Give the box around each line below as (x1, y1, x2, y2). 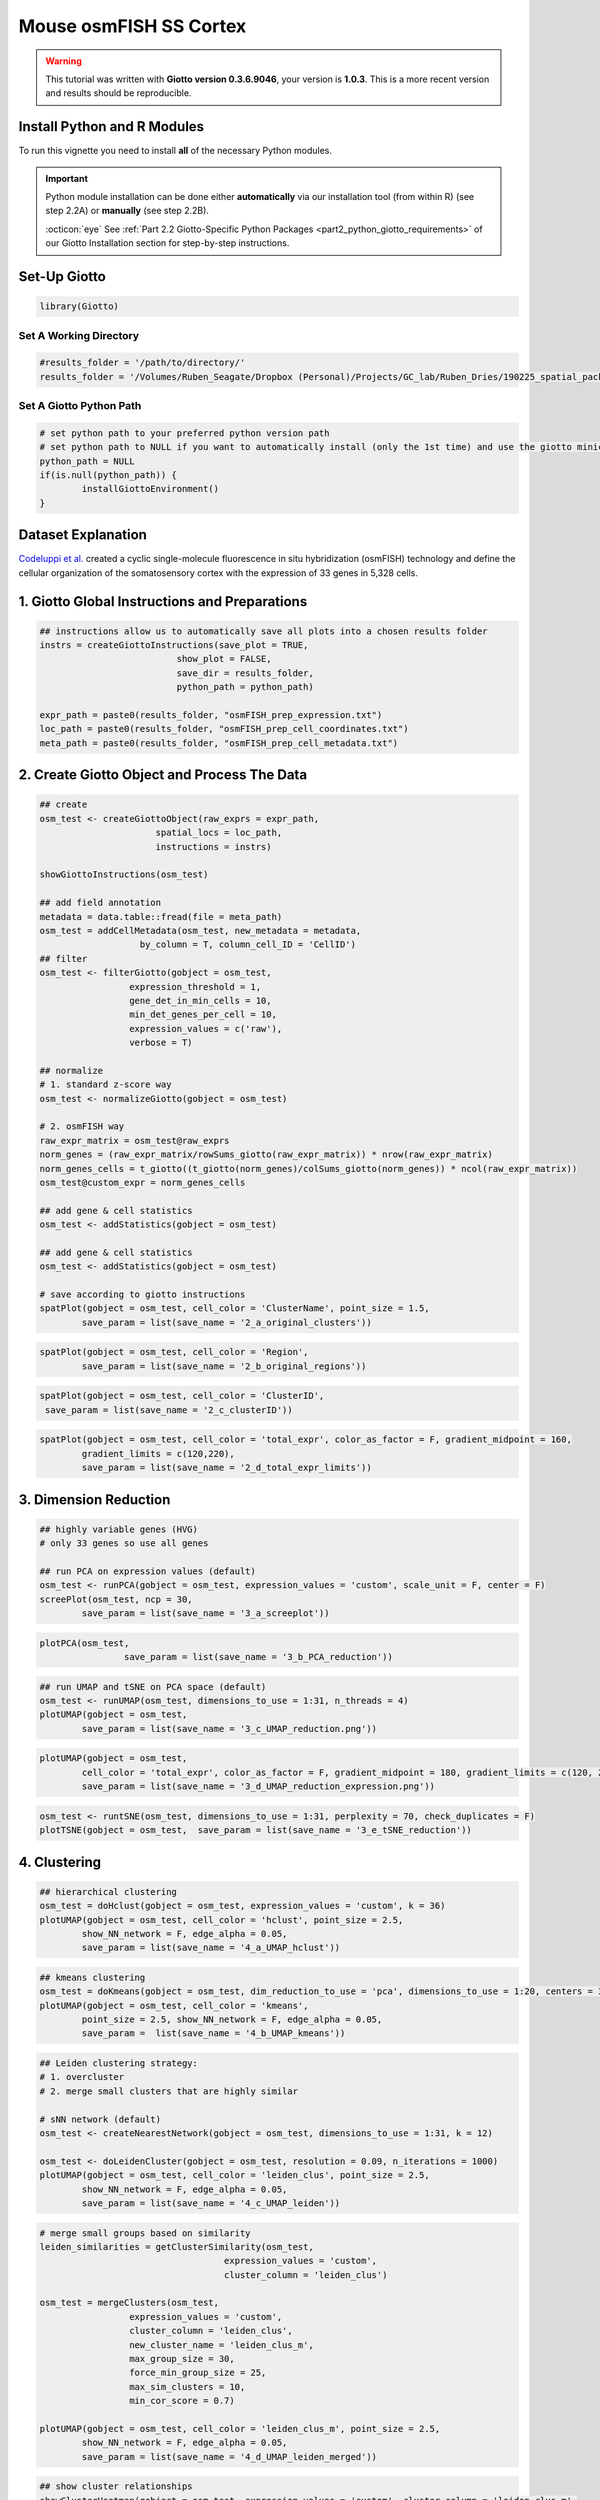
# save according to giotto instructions (39, 1289, 246, 1300)
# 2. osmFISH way (39, 1121, 125, 1132)
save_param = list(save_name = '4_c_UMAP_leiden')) (81, 2197, 341, 2209)
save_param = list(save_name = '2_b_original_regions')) (81, 1360, 367, 1372)
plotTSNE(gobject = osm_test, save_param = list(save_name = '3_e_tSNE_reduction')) (39, 1825, 472, 1836)
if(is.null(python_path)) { (39, 470, 177, 481)
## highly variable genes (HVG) (39, 1523, 199, 1535)
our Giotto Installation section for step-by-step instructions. (45, 237, 290, 249)
